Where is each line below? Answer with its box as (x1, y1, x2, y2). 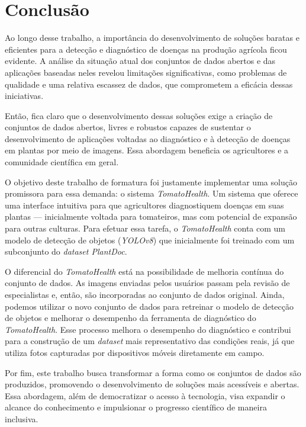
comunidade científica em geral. (5, 156, 119, 168)
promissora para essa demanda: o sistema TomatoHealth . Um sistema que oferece (5, 187, 298, 200)
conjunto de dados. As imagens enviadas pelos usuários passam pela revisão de (5, 277, 290, 289)
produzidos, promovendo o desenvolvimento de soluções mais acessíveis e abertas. (5, 378, 299, 390)
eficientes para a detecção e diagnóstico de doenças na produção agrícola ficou (5, 43, 287, 55)
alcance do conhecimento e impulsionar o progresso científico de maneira (5, 401, 267, 413)
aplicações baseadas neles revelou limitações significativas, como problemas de (5, 66, 287, 78)
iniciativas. (5, 89, 44, 102)
